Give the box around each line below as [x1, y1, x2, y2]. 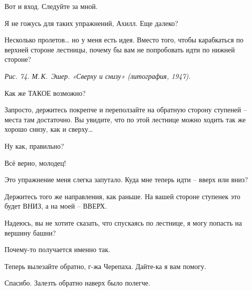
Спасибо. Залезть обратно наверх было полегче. [4, 278, 150, 288]
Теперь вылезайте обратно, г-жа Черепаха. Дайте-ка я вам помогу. [4, 261, 207, 271]
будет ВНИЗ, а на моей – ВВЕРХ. [4, 201, 107, 211]
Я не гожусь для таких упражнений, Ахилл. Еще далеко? [4, 17, 178, 28]
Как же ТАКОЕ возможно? [4, 87, 86, 98]
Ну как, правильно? [4, 140, 64, 151]
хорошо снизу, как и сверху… [4, 124, 93, 134]
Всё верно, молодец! [4, 157, 66, 168]
